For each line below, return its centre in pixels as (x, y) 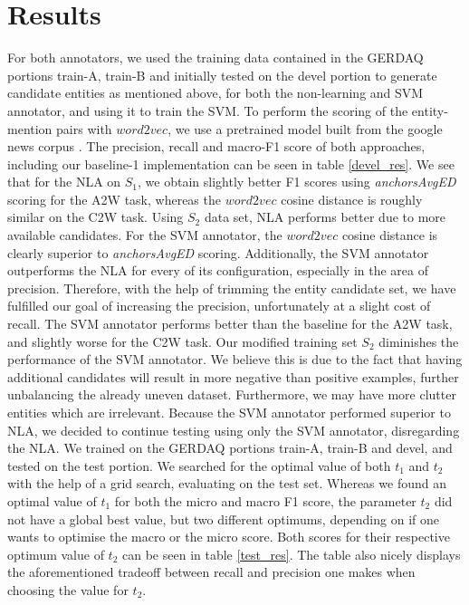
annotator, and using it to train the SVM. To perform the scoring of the (208, 110)
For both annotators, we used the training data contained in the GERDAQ (215, 58)
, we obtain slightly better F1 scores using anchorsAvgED (297, 182)
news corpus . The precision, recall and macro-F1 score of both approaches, (216, 146)
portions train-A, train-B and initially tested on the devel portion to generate (222, 75)
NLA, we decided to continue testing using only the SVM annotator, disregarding (234, 430)
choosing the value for (68, 589)
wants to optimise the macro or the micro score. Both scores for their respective (229, 537)
